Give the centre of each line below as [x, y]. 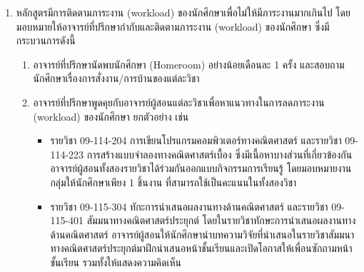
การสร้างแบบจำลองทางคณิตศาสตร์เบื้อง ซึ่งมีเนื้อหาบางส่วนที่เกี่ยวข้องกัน [219, 154]
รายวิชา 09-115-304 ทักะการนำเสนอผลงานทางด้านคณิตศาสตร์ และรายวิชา [189, 206]
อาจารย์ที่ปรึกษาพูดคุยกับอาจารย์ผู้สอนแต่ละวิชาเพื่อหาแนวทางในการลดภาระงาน [179, 102]
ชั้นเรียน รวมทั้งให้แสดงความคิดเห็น [116, 262]
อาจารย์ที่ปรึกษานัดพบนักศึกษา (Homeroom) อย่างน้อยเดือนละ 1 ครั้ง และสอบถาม [189, 64]
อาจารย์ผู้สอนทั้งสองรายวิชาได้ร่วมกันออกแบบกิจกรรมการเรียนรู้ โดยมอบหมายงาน [201, 168]
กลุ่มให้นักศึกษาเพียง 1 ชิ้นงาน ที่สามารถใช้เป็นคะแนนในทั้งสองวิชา [173, 182]
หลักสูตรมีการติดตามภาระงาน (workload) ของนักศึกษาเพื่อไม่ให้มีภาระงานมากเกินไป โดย [183, 12]
